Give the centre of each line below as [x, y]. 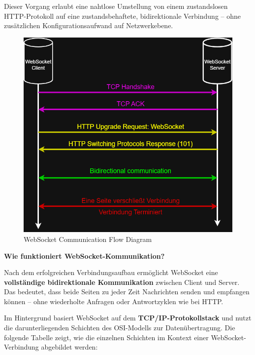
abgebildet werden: [69, 347]
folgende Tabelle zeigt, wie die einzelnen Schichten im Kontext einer [106, 337]
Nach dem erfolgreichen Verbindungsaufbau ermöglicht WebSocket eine [111, 272]
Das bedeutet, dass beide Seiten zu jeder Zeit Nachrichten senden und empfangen [127, 292]
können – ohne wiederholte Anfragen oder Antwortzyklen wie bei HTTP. [114, 301]
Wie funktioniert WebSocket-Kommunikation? [84, 256]
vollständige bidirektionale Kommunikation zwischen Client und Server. [122, 282]
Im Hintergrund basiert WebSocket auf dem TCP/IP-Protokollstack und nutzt [128, 318]
